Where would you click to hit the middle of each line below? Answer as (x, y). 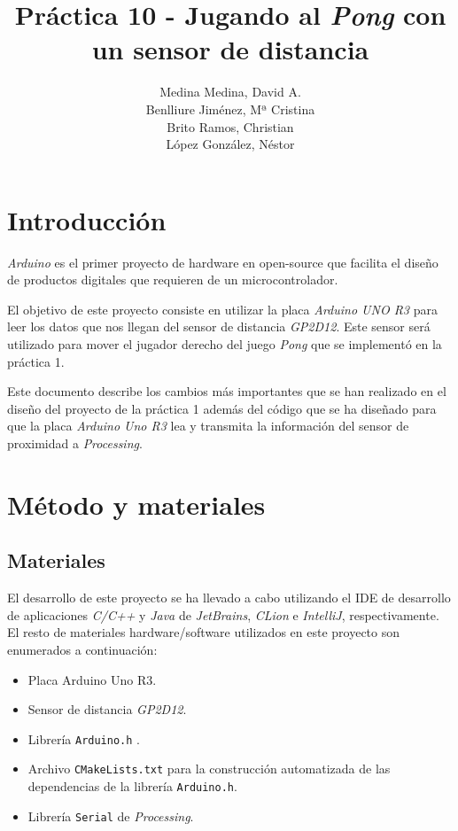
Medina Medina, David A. (230, 92)
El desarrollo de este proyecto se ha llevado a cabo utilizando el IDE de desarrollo (229, 598)
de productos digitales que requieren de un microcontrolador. (173, 280)
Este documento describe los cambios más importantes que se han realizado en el (227, 391)
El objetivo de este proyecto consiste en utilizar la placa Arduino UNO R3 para (222, 309)
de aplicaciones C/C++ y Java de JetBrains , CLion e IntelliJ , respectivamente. (223, 614)
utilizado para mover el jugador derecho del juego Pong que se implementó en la (225, 344)
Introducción (87, 219)
